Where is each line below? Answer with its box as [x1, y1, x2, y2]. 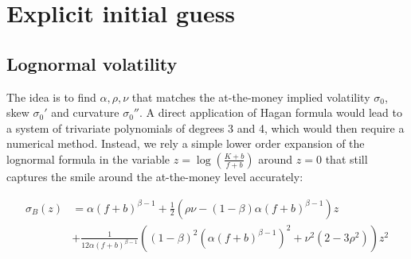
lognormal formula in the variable [6, 150, 170, 167]
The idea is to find [6, 88, 96, 105]
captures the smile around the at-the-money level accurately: [6, 168, 303, 184]
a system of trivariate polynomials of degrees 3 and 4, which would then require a [6, 119, 405, 136]
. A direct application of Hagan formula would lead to [139, 104, 402, 121]
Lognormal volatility [6, 51, 178, 75]
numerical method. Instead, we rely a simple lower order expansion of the [6, 135, 365, 152]
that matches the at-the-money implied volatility [131, 88, 370, 105]
